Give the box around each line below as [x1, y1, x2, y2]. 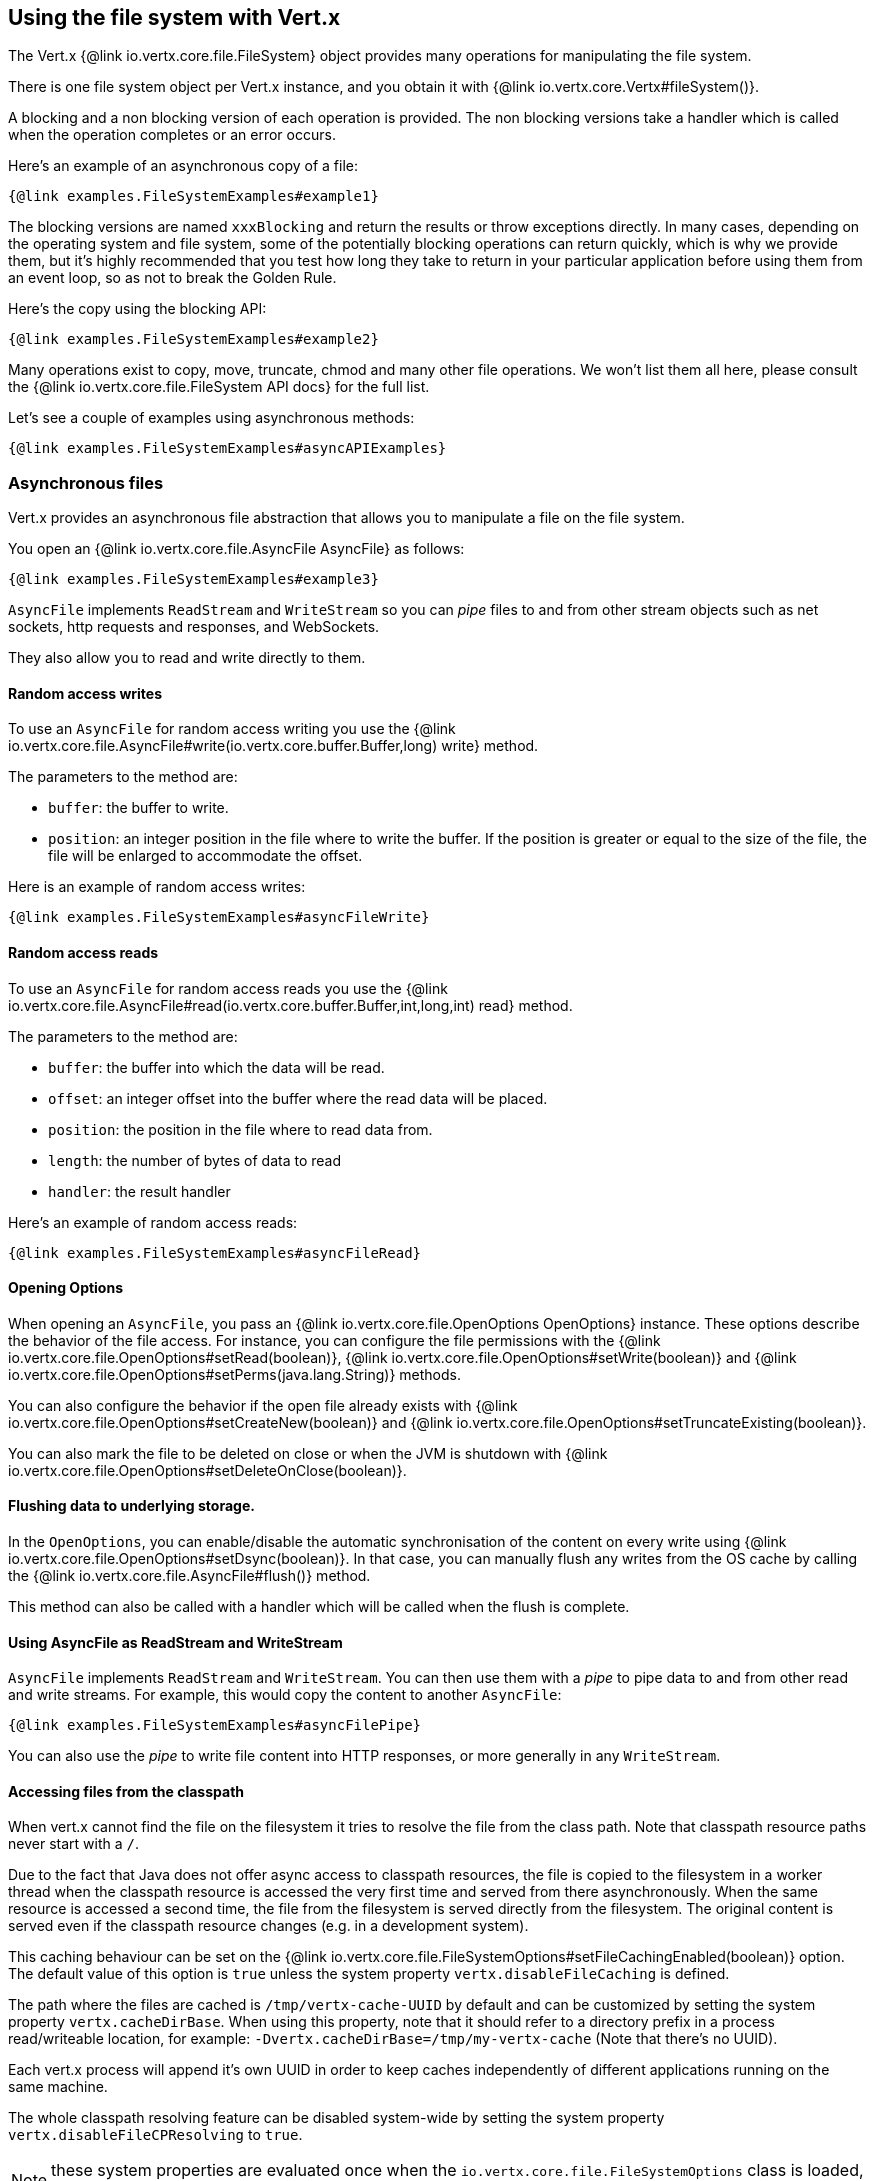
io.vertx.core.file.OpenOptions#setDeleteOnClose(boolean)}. [8, 1461, 407, 1479]
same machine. [8, 2078, 108, 2096]
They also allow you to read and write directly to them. [8, 649, 366, 667]
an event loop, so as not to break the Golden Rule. [8, 269, 337, 287]
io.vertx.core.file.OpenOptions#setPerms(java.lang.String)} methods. [8, 1365, 461, 1383]
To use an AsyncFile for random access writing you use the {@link [8, 720, 456, 738]
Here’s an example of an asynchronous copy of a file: [8, 157, 358, 175]
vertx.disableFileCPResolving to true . [8, 2126, 303, 2144]
